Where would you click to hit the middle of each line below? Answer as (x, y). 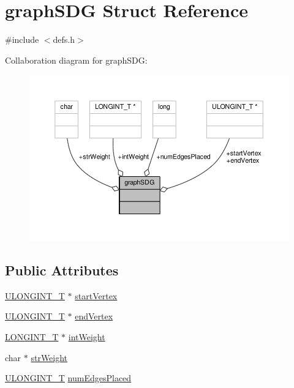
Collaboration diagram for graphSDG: (76, 60)
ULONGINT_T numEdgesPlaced (68, 378)
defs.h (64, 39)
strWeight (49, 357)
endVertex (94, 316)
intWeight (87, 337)
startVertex (96, 295)
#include (22, 39)
